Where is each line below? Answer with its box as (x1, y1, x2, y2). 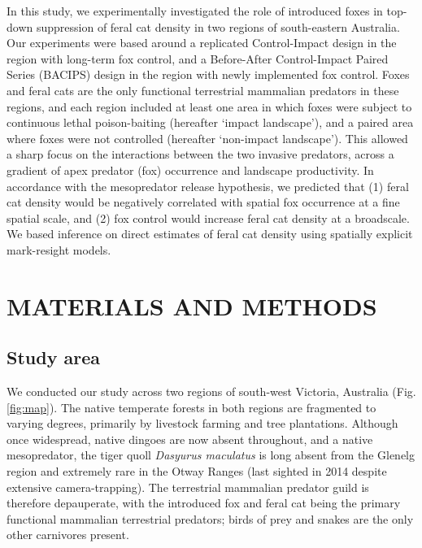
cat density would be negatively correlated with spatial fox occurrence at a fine (7, 194, 400, 211)
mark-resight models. (7, 241, 111, 258)
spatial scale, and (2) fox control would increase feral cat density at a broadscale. (7, 209, 410, 226)
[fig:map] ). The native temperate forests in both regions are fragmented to (7, 398, 376, 415)
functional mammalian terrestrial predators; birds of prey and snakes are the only (7, 510, 414, 527)
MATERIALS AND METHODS (7, 289, 377, 322)
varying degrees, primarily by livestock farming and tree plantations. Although (7, 415, 398, 432)
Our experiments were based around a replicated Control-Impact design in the (7, 34, 397, 51)
